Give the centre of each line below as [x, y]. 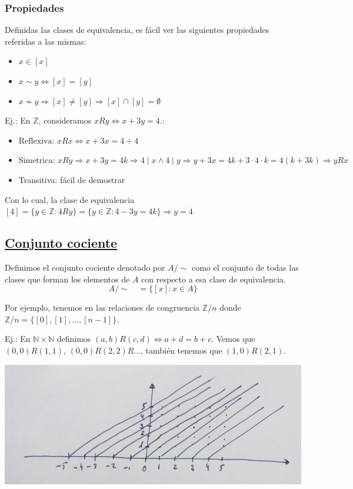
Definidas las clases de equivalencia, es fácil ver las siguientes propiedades [137, 30]
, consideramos [65, 120]
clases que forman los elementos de [67, 279]
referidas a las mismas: [46, 41]
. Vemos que [233, 339]
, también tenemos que [182, 350]
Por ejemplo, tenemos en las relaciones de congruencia [102, 307]
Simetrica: [37, 161]
